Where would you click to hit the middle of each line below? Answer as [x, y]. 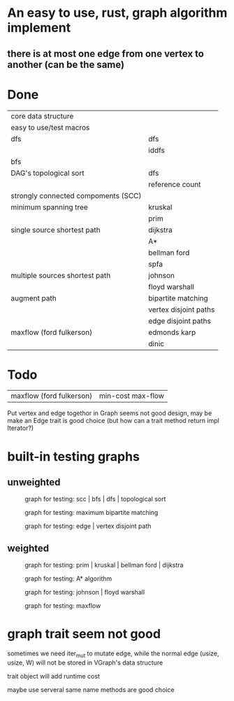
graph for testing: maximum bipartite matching [92, 513]
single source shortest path [56, 230]
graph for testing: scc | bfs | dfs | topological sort [95, 499]
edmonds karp [172, 332]
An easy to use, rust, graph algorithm [117, 13]
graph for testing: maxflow [63, 606]
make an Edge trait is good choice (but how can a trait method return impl [114, 421]
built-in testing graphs [73, 456]
